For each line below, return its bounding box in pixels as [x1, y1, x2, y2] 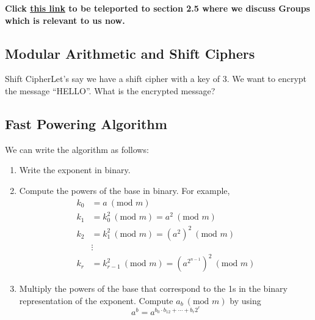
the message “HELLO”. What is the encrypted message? [5, 84, 215, 97]
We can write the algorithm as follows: [5, 143, 149, 155]
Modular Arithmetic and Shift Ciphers [5, 43, 255, 62]
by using [230, 294, 261, 307]
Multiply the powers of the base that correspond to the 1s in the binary [19, 282, 288, 295]
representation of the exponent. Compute [19, 294, 173, 307]
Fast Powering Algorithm [5, 114, 167, 133]
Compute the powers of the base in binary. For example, [19, 184, 230, 196]
